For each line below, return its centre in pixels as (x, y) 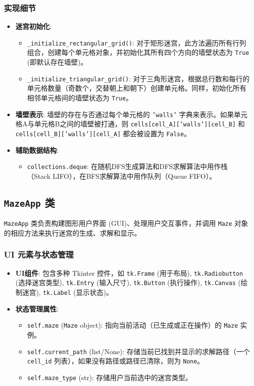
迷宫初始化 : (34, 26)
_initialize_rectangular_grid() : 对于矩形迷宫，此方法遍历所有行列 (137, 42)
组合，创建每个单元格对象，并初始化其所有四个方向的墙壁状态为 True (138, 52)
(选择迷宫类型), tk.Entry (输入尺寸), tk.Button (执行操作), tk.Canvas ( (128, 282)
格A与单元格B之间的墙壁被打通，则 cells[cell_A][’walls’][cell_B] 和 (130, 124)
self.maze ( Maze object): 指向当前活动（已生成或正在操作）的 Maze (133, 325)
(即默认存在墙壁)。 (57, 62)
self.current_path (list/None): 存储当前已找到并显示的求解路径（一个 (139, 351)
